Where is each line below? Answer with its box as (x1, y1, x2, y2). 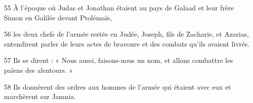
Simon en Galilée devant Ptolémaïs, (4, 12, 112, 22)
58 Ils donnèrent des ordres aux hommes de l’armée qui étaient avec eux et (4, 81, 231, 92)
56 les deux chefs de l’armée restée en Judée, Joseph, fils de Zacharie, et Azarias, (4, 29, 249, 39)
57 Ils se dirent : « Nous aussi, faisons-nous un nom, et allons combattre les (4, 55, 233, 65)
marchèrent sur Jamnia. (4, 91, 76, 102)
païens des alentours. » (4, 64, 73, 75)
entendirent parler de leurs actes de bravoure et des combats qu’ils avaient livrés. (4, 38, 250, 49)
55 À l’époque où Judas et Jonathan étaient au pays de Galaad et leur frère (4, 2, 234, 12)
